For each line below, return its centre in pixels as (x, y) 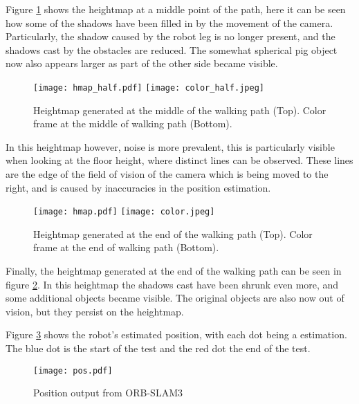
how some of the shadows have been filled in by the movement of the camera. (169, 22)
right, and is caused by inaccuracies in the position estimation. (138, 187)
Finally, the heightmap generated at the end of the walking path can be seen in (174, 271)
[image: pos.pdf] (73, 370)
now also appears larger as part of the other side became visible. (142, 63)
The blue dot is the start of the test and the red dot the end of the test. (158, 348)
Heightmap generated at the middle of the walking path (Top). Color (180, 110)
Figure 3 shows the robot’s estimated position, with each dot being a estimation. (176, 334)
